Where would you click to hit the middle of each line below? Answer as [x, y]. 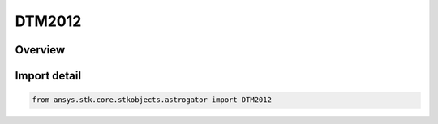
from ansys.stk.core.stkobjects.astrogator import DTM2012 [152, 100]
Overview [40, 50]
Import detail [48, 76]
